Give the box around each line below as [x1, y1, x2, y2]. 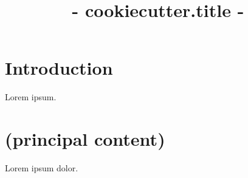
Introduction [5, 55, 113, 80]
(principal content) [5, 126, 165, 151]
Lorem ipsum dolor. [5, 162, 78, 174]
